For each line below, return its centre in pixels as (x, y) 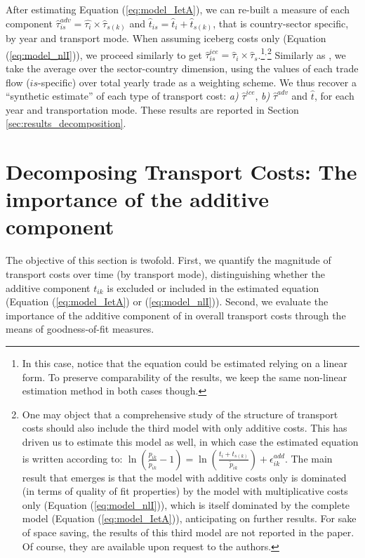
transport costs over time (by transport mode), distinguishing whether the (165, 274)
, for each (334, 96)
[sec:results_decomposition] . (66, 123)
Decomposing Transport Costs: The (181, 172)
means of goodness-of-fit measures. (80, 329)
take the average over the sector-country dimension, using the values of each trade (182, 68)
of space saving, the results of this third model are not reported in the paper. (188, 532)
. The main (308, 458)
